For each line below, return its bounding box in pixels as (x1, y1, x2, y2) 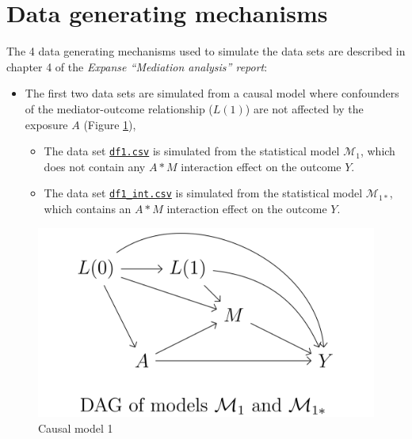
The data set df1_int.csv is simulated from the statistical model (44, 185, 363, 201)
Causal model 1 (38, 419, 113, 436)
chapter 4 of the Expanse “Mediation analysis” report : (6, 58, 268, 74)
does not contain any (44, 158, 146, 174)
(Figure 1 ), (83, 116, 136, 132)
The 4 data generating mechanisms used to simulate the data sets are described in (6, 43, 406, 59)
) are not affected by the (245, 100, 364, 116)
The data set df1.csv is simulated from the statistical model (44, 143, 340, 159)
